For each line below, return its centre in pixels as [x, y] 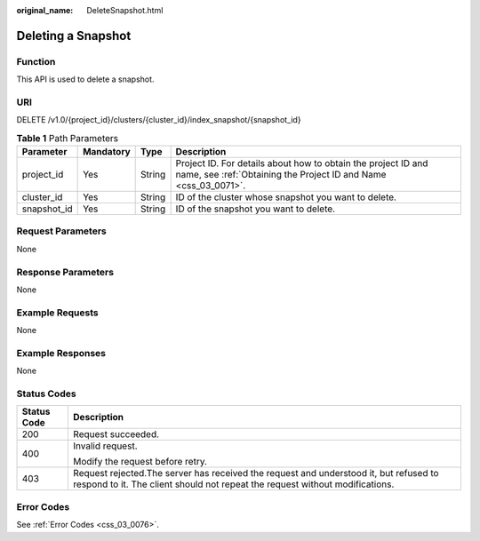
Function [36, 61]
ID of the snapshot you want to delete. [256, 209]
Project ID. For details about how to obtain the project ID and [302, 163]
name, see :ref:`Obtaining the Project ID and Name [281, 175]
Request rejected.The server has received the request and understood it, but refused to [256, 473]
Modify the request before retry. [140, 462]
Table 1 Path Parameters [68, 138]
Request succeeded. [116, 434]
